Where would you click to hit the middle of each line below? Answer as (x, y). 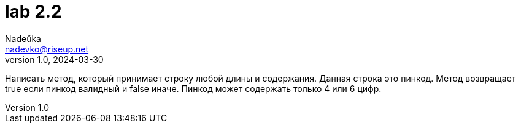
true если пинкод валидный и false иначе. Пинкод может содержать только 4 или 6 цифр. (193, 88)
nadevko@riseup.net (47, 49)
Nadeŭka (23, 38)
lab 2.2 (33, 12)
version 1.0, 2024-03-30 (54, 59)
